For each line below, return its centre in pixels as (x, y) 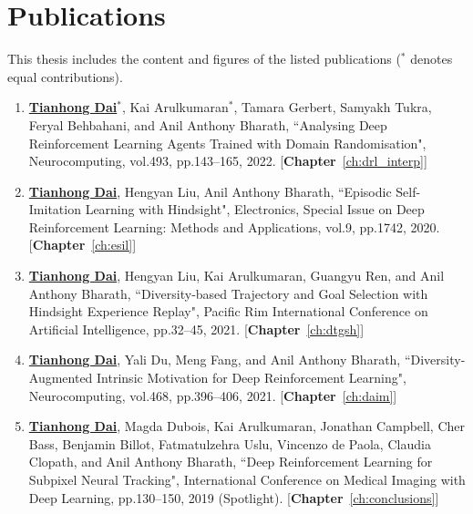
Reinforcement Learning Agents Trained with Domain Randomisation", (227, 143)
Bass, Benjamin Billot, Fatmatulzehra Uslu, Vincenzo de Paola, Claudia (230, 443)
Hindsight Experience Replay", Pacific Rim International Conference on (228, 311)
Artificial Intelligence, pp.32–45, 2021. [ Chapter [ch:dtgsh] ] (196, 329)
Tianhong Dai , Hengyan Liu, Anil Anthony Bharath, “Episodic (210, 191)
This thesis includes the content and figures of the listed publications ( (204, 59)
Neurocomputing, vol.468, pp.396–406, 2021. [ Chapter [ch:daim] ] (213, 395)
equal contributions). (65, 76)
